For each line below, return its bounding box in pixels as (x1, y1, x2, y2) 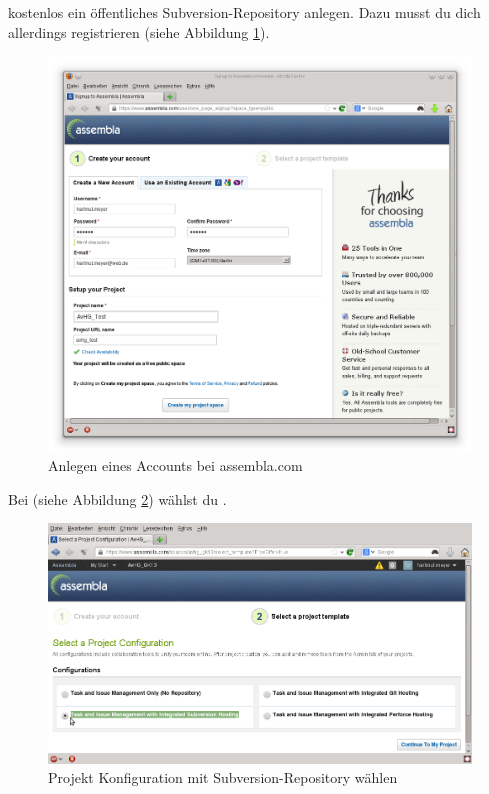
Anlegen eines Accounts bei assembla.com (48, 455, 303, 476)
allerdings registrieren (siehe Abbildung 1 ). (8, 21, 270, 42)
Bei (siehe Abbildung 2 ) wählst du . (8, 488, 227, 509)
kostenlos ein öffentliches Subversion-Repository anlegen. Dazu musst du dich (8, 2, 481, 22)
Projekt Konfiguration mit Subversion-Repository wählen (48, 767, 398, 788)
